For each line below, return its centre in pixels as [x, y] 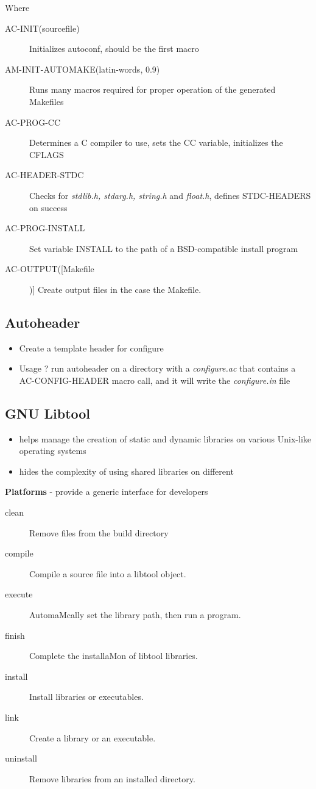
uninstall [21, 758]
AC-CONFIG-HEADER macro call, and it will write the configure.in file [155, 380]
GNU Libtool [48, 413]
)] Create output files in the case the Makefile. [115, 289]
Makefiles [47, 101]
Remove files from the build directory [99, 532]
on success [48, 207]
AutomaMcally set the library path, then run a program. [135, 615]
